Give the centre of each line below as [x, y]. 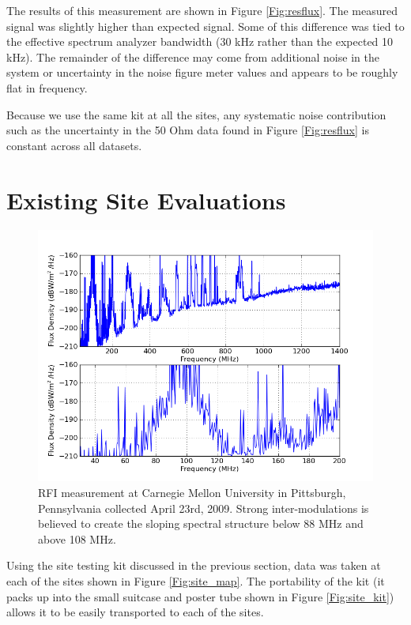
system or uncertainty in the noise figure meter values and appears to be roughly [202, 72]
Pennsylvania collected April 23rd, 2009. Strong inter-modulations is [204, 508]
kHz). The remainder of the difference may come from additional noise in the [193, 56]
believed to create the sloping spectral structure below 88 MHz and [201, 523]
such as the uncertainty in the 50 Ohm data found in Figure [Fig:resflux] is [188, 130]
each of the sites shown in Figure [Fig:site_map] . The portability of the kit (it [196, 581]
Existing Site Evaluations [146, 200]
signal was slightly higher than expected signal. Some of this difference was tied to [205, 26]
